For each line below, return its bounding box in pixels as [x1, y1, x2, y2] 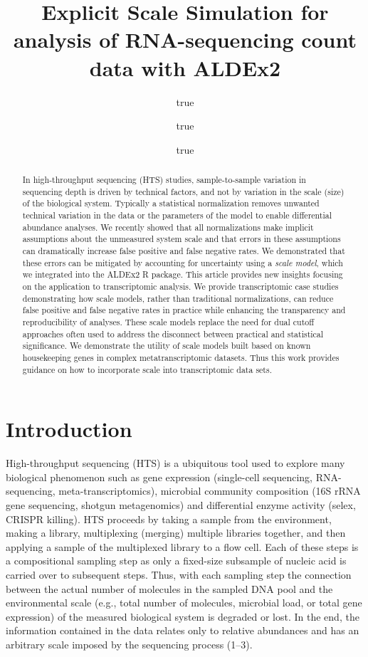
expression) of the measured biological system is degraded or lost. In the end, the [6, 609, 359, 624]
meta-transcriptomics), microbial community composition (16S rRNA [58, 483, 361, 498]
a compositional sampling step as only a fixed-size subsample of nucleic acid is [6, 553, 347, 568]
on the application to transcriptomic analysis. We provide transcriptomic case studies [22, 280, 339, 292]
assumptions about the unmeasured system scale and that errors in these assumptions [22, 233, 341, 245]
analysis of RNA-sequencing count [13, 25, 357, 54]
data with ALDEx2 [89, 53, 281, 82]
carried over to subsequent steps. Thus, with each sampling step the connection [6, 567, 352, 582]
